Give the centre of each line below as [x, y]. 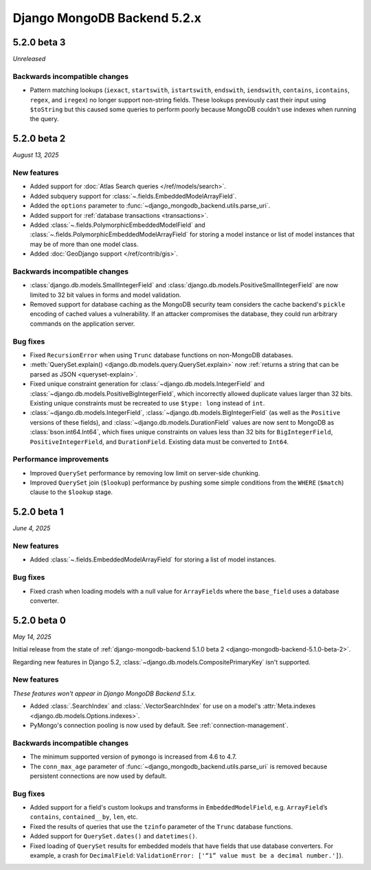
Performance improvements [61, 459]
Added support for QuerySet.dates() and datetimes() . [114, 836]
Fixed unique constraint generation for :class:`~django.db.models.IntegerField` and [147, 384]
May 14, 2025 [32, 636]
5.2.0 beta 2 [39, 138]
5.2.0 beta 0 [40, 620]
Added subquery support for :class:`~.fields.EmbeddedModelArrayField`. [133, 196]
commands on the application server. [82, 324]
